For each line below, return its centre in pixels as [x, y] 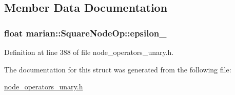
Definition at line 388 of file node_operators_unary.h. [89, 52]
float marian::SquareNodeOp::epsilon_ [85, 33]
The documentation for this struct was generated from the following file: [118, 69]
